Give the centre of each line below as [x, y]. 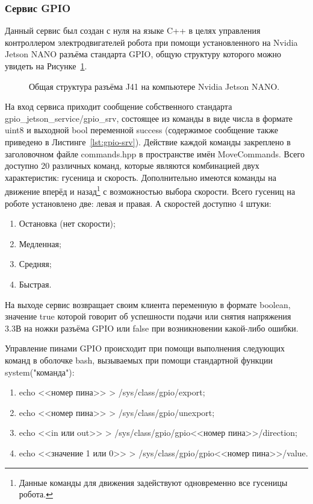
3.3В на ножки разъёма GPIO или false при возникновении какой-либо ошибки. [152, 328]
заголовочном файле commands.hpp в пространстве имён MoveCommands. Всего [155, 153]
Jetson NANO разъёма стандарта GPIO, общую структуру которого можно [143, 54]
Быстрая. [35, 284]
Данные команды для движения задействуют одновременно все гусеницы [153, 482]
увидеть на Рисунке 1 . [46, 66]
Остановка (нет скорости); [67, 223]
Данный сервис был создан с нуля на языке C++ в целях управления [133, 30]
